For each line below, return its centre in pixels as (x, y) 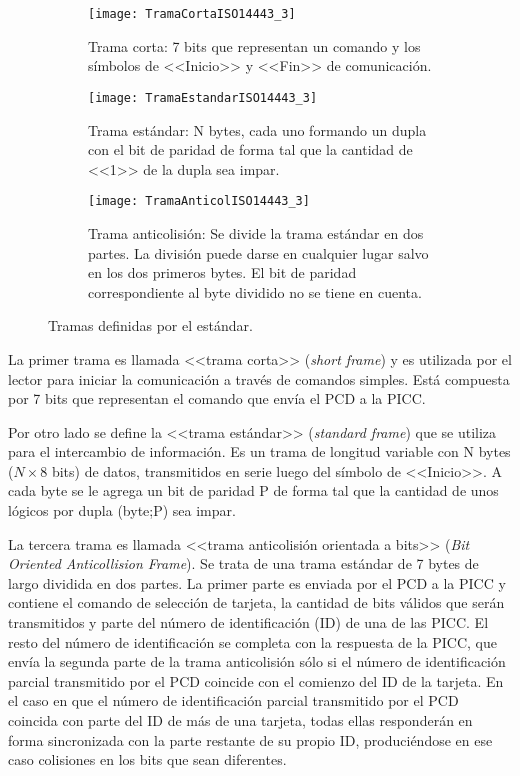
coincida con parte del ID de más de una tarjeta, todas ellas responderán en (240, 720)
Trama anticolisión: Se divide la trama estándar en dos (256, 232)
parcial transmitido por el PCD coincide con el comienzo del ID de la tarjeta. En (256, 680)
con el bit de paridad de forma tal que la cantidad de (250, 149)
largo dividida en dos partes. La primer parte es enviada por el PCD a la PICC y (257, 582)
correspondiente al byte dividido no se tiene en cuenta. (255, 291)
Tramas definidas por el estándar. (150, 325)
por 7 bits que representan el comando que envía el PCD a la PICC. (217, 398)
